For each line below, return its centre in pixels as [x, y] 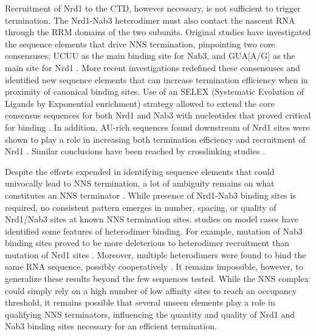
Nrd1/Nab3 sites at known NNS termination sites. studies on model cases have [152, 219]
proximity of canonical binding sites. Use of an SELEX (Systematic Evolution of [154, 91]
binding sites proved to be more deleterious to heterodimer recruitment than [147, 243]
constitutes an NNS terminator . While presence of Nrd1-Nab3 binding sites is [150, 195]
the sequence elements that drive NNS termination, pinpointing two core [140, 43]
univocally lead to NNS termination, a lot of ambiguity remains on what [140, 183]
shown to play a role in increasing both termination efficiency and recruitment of [155, 139]
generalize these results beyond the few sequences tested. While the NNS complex [157, 279]
